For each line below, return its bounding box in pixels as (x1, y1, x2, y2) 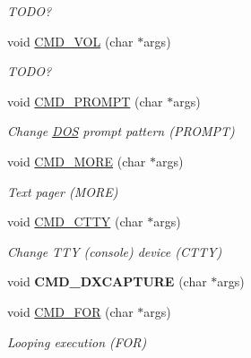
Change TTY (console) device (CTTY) (7, 242, 222, 260)
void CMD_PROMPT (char (7, 91, 163, 110)
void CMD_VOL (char (7, 31, 134, 50)
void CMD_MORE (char (7, 151, 146, 170)
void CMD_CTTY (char (7, 212, 143, 231)
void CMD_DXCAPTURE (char (7, 272, 207, 291)
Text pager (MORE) (7, 182, 118, 200)
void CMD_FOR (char (7, 302, 134, 320)
